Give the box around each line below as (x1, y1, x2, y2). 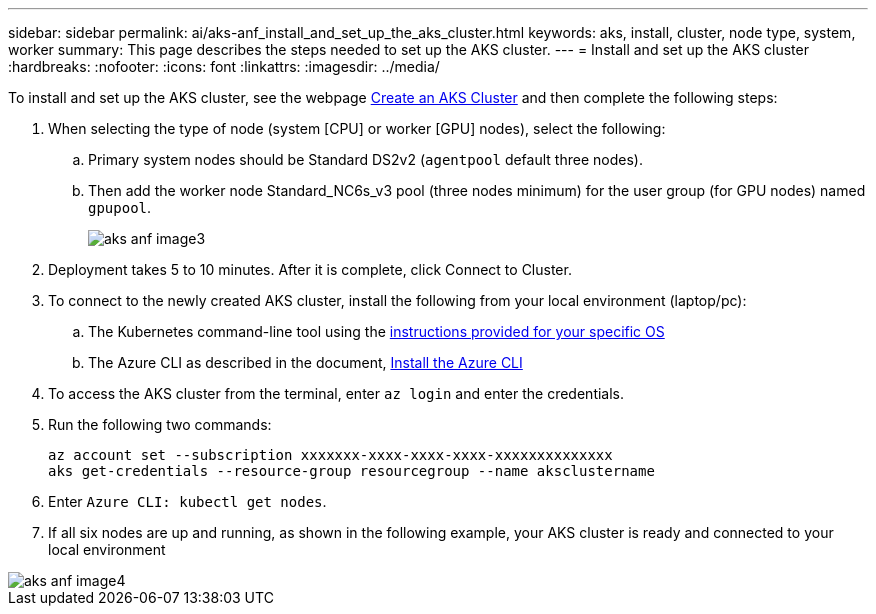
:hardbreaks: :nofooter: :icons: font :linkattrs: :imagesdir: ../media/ (8, 58, 440, 75)
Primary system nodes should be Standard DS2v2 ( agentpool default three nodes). (88, 151, 643, 168)
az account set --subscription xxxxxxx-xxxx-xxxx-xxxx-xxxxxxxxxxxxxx (48, 447, 613, 463)
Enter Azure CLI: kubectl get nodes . (48, 493, 327, 510)
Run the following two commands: (48, 416, 272, 433)
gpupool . (88, 199, 152, 216)
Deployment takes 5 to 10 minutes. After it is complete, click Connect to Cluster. (48, 261, 572, 278)
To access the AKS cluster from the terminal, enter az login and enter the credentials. (48, 385, 625, 402)
